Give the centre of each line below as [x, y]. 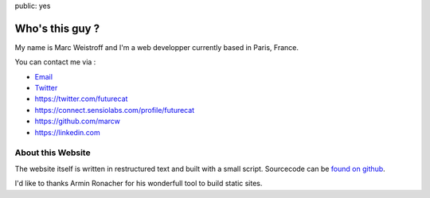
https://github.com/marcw [78, 121]
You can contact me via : [55, 62]
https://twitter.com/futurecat [81, 99]
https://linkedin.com [68, 132]
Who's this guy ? [57, 28]
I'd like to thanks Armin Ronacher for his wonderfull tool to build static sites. [139, 184]
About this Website [53, 153]
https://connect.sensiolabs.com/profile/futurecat [115, 110]
